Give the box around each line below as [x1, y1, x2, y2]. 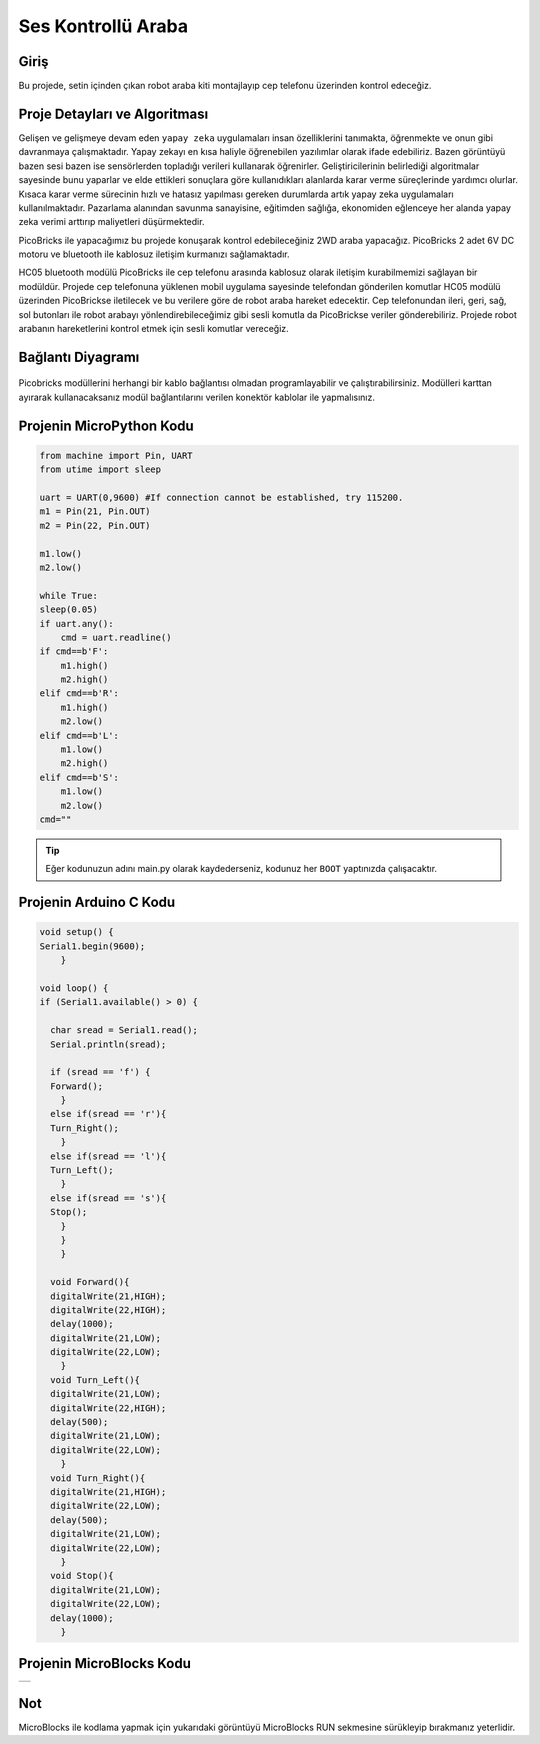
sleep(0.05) [39, 604, 99, 615]
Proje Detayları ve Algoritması [18, 105, 209, 122]
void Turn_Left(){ [50, 1374, 140, 1385]
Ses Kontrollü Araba [18, 15, 189, 37]
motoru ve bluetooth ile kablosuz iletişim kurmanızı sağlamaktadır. [18, 248, 290, 260]
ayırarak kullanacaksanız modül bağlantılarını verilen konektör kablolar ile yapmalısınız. [18, 391, 375, 403]
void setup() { [39, 926, 114, 938]
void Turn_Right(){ [50, 1472, 146, 1484]
